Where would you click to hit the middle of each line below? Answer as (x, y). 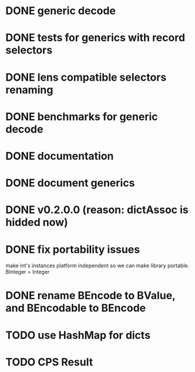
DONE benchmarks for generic (82, 117)
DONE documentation (60, 156)
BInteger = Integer (28, 272)
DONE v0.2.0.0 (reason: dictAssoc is (97, 210)
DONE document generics (70, 183)
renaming (29, 90)
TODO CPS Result (49, 362)
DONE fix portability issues (73, 249)
